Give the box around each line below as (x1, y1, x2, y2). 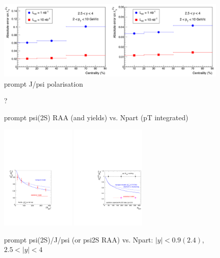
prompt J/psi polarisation (4, 78, 83, 89)
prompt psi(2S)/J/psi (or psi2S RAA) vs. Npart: (4, 234, 153, 244)
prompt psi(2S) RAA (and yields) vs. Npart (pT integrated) (4, 112, 188, 122)
